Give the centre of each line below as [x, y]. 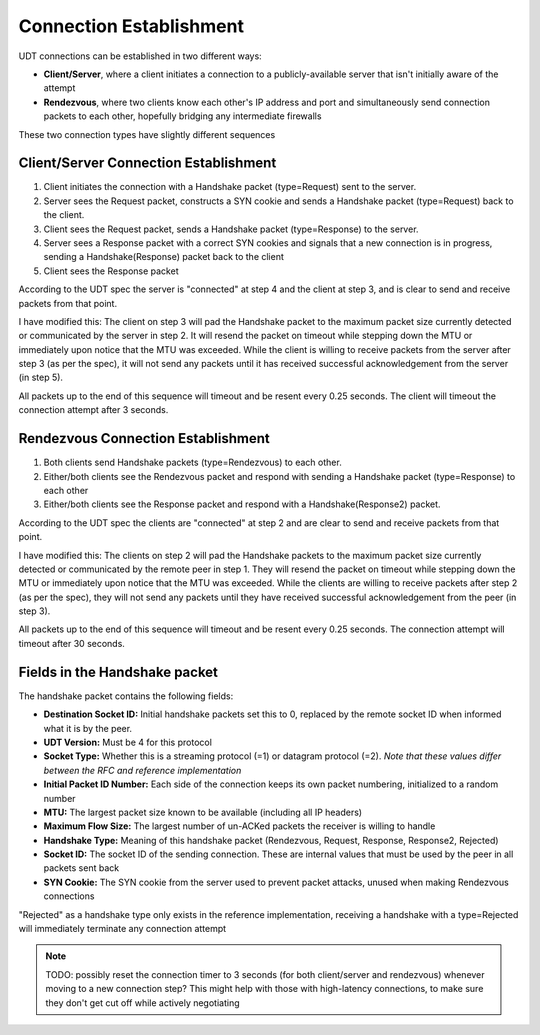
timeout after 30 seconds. [71, 643]
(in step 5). [41, 377]
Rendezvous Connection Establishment [144, 438]
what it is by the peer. [88, 728]
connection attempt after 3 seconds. [93, 410]
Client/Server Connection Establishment [147, 163]
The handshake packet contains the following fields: [126, 696]
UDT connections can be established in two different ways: [140, 56]
